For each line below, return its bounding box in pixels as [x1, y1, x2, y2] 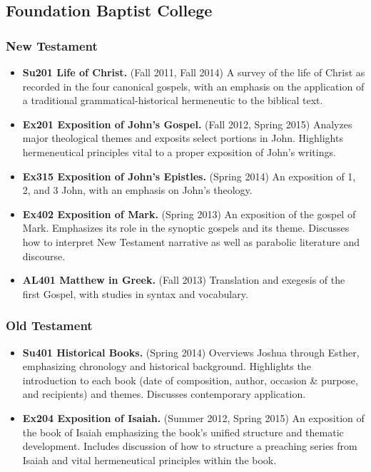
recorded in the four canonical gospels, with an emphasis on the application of [22, 78, 365, 93]
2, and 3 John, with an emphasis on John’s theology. [22, 183, 253, 197]
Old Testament [6, 317, 93, 334]
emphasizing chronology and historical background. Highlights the [22, 359, 311, 374]
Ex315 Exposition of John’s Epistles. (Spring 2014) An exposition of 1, [22, 168, 356, 183]
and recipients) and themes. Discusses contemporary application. [22, 386, 306, 401]
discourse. [22, 248, 66, 263]
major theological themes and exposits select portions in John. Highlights [22, 130, 343, 145]
